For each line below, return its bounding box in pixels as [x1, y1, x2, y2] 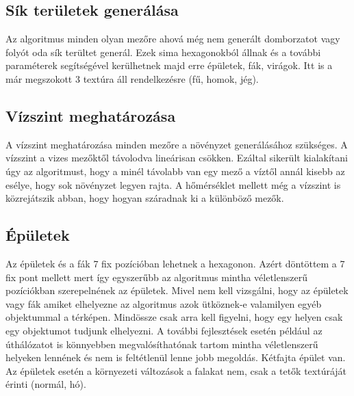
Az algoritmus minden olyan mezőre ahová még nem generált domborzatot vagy [5, 31, 340, 46]
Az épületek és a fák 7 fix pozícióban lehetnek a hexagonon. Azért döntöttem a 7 [5, 256, 345, 270]
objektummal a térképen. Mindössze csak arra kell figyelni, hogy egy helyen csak [5, 310, 343, 324]
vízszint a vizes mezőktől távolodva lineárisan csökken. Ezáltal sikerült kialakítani [5, 150, 348, 165]
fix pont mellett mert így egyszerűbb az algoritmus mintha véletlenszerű [5, 269, 307, 284]
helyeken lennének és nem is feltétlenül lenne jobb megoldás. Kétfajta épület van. [5, 350, 346, 365]
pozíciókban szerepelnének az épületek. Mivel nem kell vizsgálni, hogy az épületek [5, 283, 349, 298]
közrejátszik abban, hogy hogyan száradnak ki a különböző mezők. [5, 191, 284, 205]
